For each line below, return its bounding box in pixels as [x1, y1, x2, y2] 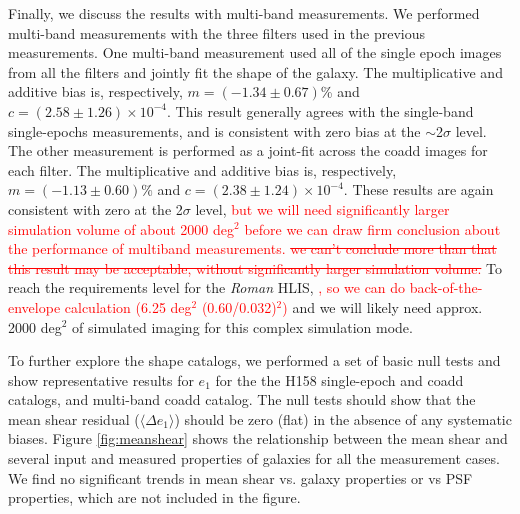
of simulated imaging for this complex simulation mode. [72, 316, 413, 337]
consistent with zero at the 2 [8, 198, 183, 219]
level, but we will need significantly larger [195, 198, 450, 219]
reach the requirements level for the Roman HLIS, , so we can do [8, 277, 406, 298]
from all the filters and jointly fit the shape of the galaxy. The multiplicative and [8, 61, 503, 82]
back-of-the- [409, 277, 483, 298]
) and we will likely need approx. [282, 296, 483, 317]
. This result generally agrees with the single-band [167, 100, 474, 121]
